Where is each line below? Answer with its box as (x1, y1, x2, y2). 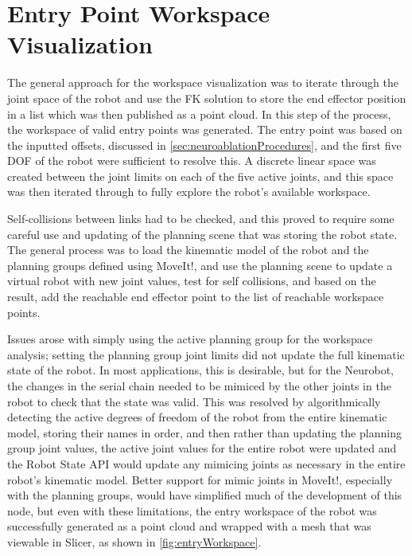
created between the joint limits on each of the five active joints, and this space (7, 167, 394, 184)
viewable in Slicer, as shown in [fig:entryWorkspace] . (7, 533, 262, 550)
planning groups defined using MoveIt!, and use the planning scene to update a (7, 256, 393, 273)
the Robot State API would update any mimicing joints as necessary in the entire (7, 455, 406, 472)
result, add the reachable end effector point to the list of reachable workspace (7, 288, 384, 305)
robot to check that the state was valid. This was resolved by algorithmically (7, 393, 381, 409)
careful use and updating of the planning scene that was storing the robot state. (7, 225, 398, 242)
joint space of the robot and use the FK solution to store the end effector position (7, 89, 406, 106)
